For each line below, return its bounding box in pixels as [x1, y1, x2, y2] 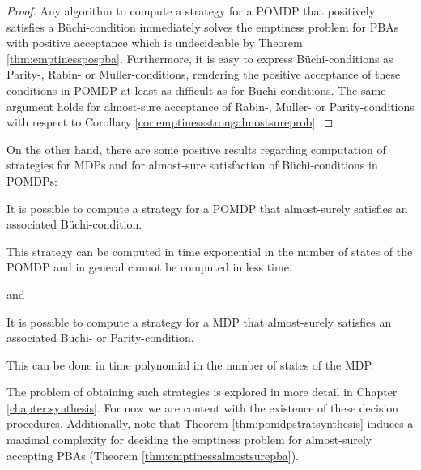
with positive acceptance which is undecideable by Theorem [6, 34, 303, 51]
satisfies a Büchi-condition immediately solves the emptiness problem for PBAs [6, 18, 399, 35]
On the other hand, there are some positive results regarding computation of [6, 140, 386, 157]
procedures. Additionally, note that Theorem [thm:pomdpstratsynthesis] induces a [6, 415, 414, 432]
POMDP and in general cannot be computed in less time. [6, 258, 292, 276]
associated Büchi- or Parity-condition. [6, 329, 194, 346]
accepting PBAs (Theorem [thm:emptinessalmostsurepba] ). [6, 446, 299, 464]
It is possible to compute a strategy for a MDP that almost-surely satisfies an [6, 313, 392, 330]
